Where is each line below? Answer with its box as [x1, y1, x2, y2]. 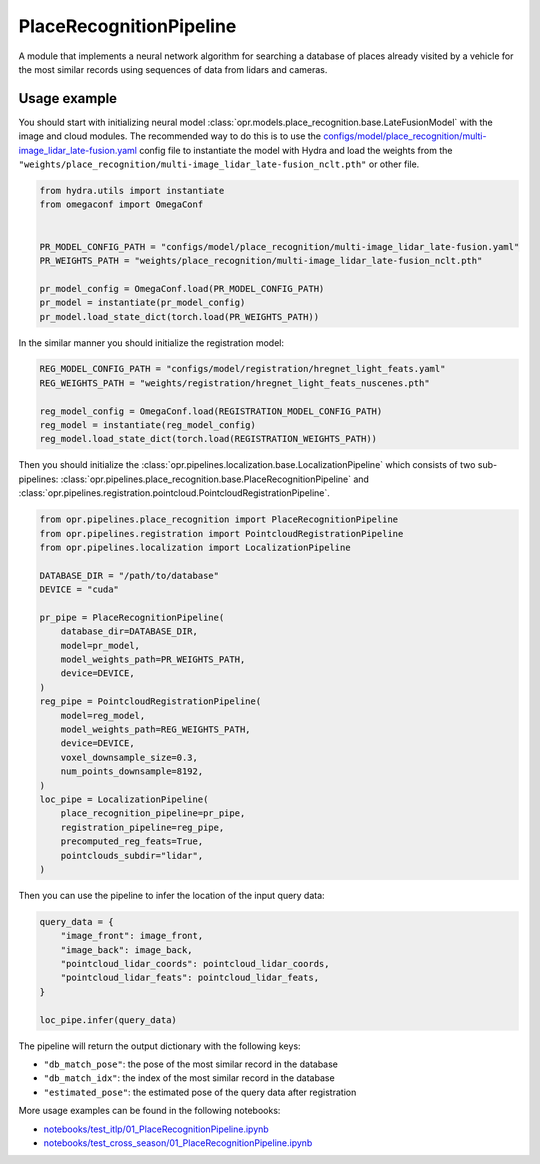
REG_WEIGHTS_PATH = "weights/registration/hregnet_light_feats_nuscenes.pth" [39, 377, 430, 389]
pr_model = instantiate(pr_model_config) [39, 297, 246, 309]
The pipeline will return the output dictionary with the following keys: [18, 1040, 301, 1052]
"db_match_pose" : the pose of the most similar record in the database [43, 1058, 339, 1070]
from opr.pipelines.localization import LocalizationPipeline [39, 541, 351, 553]
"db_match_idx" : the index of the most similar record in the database [43, 1072, 335, 1084]
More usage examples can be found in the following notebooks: [18, 1105, 281, 1117]
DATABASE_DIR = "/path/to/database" [39, 570, 220, 581]
